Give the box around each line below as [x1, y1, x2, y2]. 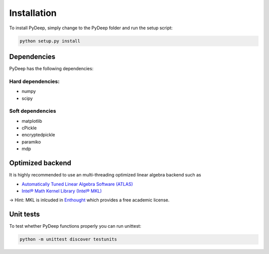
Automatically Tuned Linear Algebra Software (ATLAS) [21, 181, 133, 187]
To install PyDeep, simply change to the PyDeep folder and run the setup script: [9, 25, 173, 31]
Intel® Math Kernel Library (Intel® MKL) [21, 188, 102, 194]
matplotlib [21, 118, 42, 124]
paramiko [21, 139, 41, 145]
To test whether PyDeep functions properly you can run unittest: [9, 223, 141, 229]
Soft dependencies [9, 107, 56, 114]
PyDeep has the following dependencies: [9, 66, 94, 72]
